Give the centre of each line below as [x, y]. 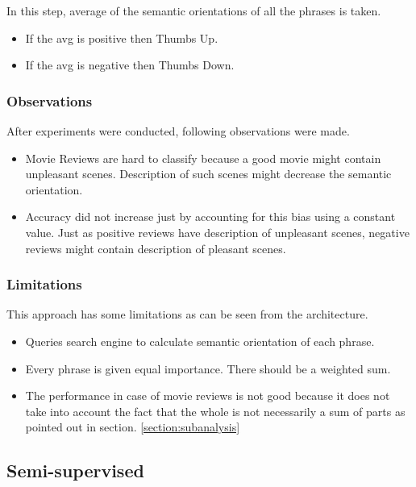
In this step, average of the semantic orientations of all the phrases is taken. [194, 10]
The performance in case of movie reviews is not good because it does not [208, 395]
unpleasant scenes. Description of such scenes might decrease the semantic [208, 174]
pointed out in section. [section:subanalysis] [133, 427]
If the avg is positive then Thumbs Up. [122, 37]
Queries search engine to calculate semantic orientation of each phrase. [200, 341]
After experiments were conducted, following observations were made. [178, 131]
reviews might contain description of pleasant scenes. [156, 248]
